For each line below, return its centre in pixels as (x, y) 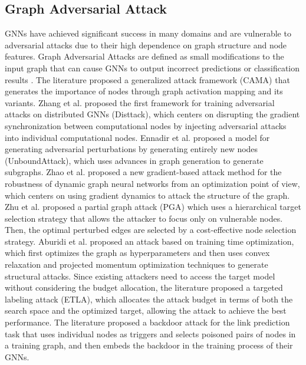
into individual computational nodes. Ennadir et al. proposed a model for (137, 137)
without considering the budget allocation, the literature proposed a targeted (144, 287)
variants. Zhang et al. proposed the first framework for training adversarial (140, 102)
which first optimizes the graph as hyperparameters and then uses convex (137, 253)
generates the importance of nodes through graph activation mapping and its (144, 91)
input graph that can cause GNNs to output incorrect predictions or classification (152, 68)
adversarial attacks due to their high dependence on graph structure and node (146, 45)
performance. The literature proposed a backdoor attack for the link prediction (147, 322)
